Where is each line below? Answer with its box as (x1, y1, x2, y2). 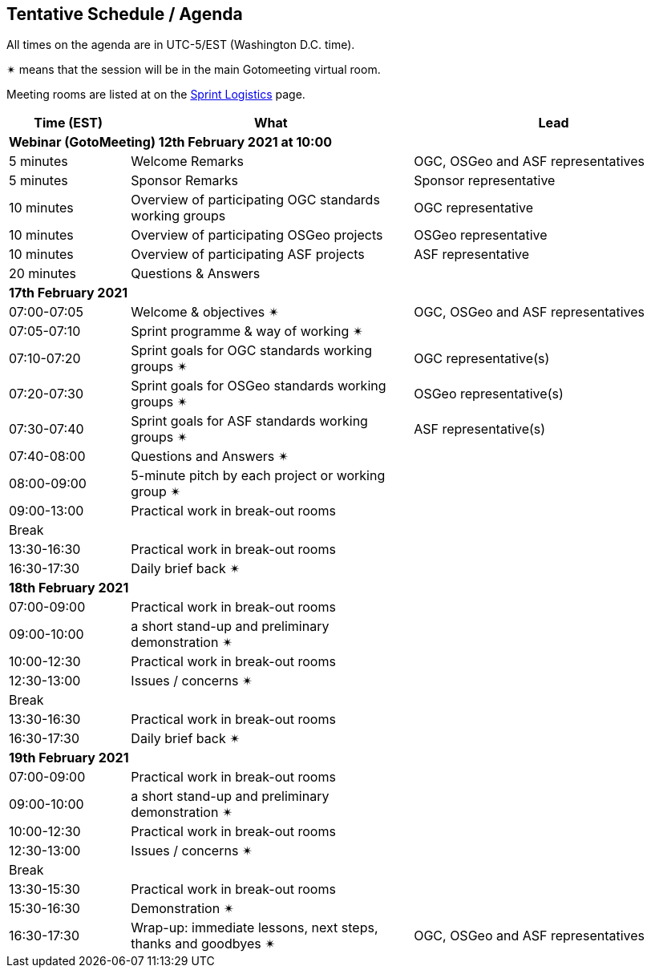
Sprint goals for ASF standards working (131, 413, 368, 430)
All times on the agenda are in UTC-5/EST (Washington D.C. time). (6, 38, 355, 52)
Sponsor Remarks (131, 172, 238, 189)
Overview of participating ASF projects (131, 246, 365, 263)
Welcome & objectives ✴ (131, 304, 280, 321)
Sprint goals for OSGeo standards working (131, 378, 386, 394)
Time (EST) (34, 115, 103, 131)
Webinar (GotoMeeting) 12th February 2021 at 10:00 (9, 134, 333, 151)
